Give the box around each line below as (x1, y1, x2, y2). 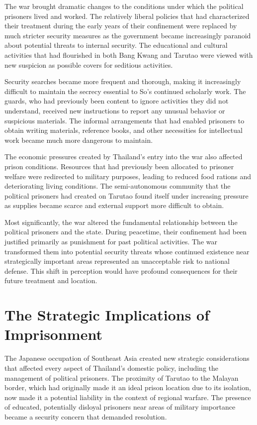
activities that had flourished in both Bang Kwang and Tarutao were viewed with (4, 49, 253, 60)
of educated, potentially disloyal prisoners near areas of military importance (4, 402, 236, 412)
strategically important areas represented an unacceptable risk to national (4, 256, 230, 266)
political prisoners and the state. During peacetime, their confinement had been (4, 226, 247, 237)
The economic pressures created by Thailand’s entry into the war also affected (4, 151, 243, 162)
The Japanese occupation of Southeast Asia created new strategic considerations (4, 353, 250, 363)
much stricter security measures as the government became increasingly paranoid (4, 30, 251, 40)
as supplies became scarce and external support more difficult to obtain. (4, 200, 224, 211)
